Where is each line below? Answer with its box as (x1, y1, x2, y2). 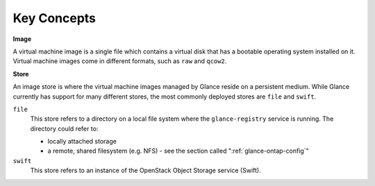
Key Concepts (12, 10, 97, 26)
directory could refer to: (30, 124, 99, 133)
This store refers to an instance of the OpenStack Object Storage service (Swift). (30, 167, 261, 175)
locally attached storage (47, 137, 117, 146)
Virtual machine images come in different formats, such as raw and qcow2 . (12, 57, 227, 65)
